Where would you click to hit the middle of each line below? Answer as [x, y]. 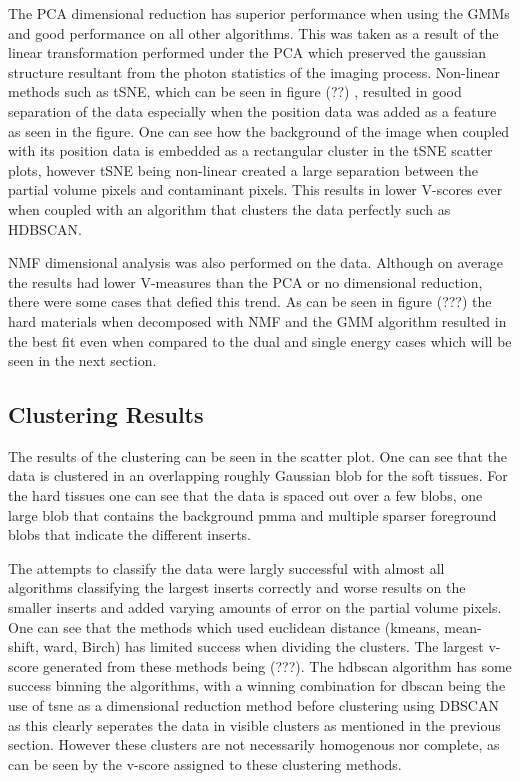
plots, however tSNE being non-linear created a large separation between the [243, 169]
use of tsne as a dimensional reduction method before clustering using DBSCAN [253, 705]
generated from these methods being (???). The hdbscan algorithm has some [277, 665]
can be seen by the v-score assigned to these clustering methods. [205, 763]
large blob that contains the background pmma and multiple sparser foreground [252, 514]
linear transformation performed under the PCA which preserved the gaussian [247, 52]
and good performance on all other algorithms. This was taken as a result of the [253, 32]
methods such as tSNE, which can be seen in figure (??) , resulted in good [235, 91]
